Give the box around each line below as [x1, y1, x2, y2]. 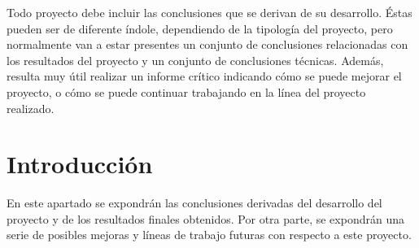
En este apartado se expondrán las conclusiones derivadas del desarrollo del [7, 194, 382, 211]
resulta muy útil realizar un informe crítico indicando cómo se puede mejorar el [7, 67, 402, 85]
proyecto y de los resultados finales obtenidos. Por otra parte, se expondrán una [7, 210, 404, 227]
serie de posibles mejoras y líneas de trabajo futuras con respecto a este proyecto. [7, 226, 412, 243]
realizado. [7, 99, 55, 116]
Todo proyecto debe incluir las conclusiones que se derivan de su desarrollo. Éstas [7, 4, 412, 20]
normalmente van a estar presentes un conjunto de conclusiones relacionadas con [7, 36, 408, 53]
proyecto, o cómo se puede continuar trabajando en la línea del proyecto [7, 83, 366, 100]
